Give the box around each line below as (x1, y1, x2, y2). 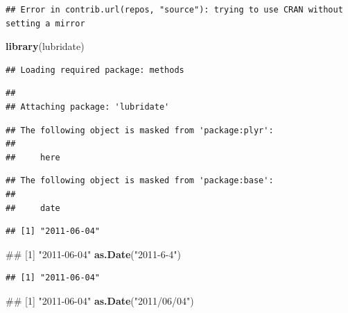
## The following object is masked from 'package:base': (6, 176, 274, 186)
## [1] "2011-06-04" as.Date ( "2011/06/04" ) (6, 293, 194, 307)
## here (6, 152, 60, 162)
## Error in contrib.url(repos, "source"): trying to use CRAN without (6, 5, 343, 15)
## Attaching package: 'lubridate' (6, 101, 170, 112)
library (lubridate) (6, 39, 85, 53)
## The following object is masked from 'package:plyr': (6, 125, 274, 135)
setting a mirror (6, 18, 85, 28)
